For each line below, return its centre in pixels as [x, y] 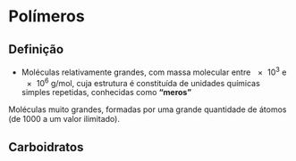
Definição [36, 49]
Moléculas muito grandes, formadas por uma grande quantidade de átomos [148, 109]
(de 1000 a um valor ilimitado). [64, 119]
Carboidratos [46, 147]
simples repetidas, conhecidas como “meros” [106, 93]
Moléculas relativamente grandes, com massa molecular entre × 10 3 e [154, 71]
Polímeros [47, 16]
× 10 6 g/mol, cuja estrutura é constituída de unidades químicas [143, 82]
